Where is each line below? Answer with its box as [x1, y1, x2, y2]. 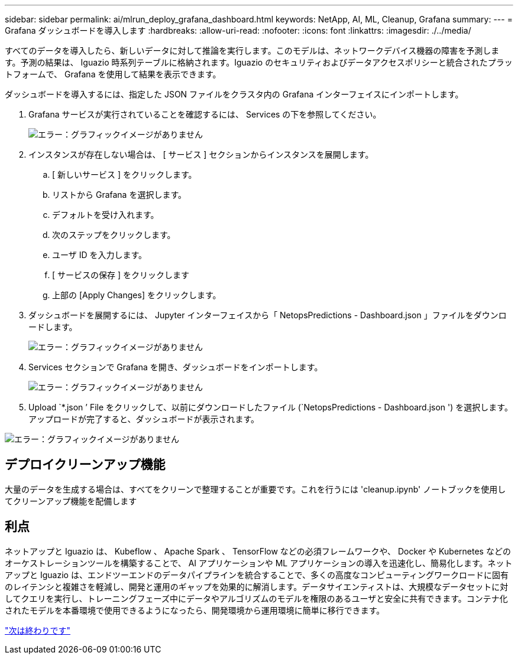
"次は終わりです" [5, 625, 71, 635]
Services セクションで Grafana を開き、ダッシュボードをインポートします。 [28, 362, 323, 372]
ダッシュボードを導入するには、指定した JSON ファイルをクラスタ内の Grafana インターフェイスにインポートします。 [5, 89, 464, 99]
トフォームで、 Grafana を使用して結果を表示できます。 [5, 69, 221, 79]
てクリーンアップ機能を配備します [5, 495, 137, 506]
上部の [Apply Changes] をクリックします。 [52, 290, 221, 300]
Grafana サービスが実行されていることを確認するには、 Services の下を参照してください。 [28, 109, 381, 119]
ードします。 [28, 322, 77, 332]
